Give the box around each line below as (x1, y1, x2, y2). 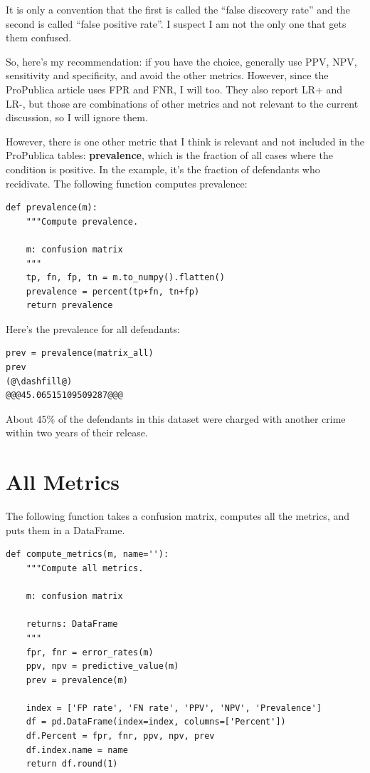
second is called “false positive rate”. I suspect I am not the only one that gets (6, 16, 347, 31)
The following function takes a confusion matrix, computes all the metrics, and (6, 508, 349, 523)
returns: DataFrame (26, 619, 118, 630)
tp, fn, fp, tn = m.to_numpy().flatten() (26, 272, 225, 283)
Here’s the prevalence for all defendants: (6, 321, 180, 336)
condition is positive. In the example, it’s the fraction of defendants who (6, 161, 320, 176)
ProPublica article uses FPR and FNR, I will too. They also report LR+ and (6, 81, 343, 96)
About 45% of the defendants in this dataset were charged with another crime (6, 411, 346, 426)
